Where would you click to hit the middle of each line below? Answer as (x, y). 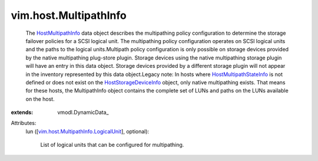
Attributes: (24, 123)
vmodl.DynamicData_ (83, 113)
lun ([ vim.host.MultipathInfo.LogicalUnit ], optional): (87, 131)
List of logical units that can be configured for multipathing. (112, 145)
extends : (22, 113)
